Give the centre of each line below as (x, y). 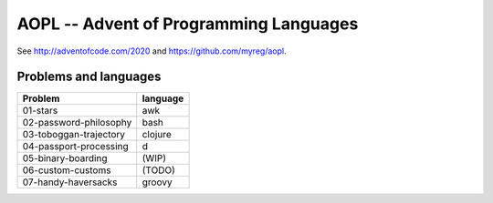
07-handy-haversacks (70, 182)
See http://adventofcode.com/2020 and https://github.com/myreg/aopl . (152, 51)
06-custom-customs (67, 170)
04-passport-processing (75, 147)
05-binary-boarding (65, 158)
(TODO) (158, 170)
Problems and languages (89, 77)
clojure (157, 135)
